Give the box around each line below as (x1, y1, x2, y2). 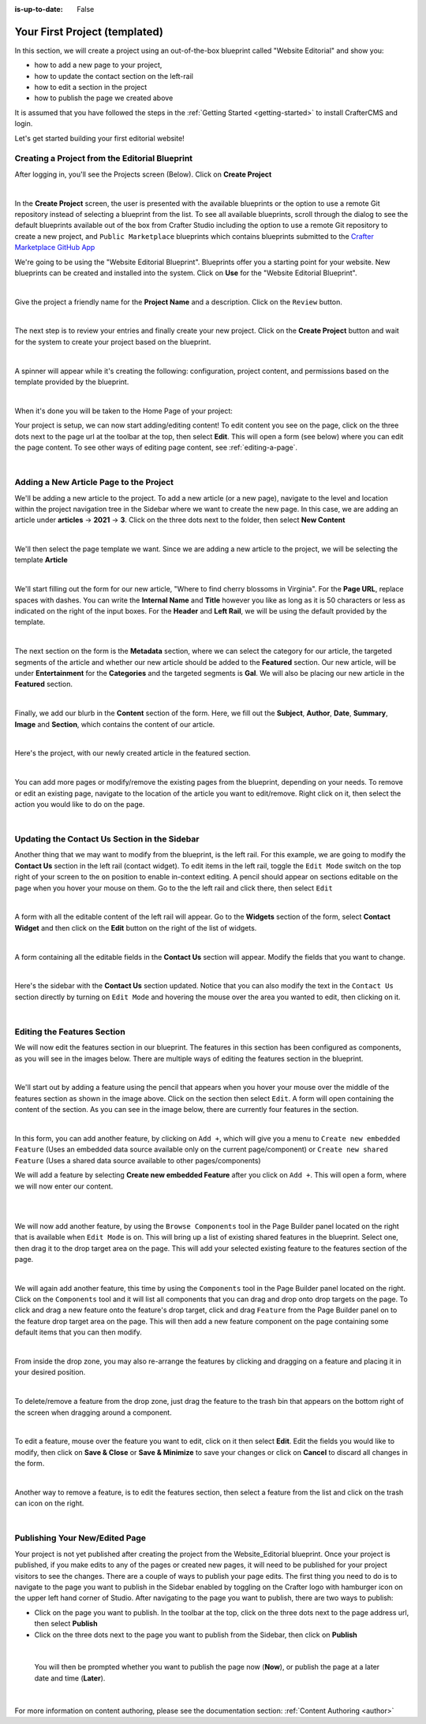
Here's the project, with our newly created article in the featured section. (14, 748, 251, 758)
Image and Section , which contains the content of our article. (14, 719, 215, 729)
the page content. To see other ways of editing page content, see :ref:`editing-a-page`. (14, 442, 298, 452)
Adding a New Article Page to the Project (14, 477, 174, 488)
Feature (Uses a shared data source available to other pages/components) (14, 1155, 261, 1165)
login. (14, 119, 33, 129)
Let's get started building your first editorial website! (14, 133, 185, 143)
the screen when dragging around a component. (14, 1408, 173, 1417)
